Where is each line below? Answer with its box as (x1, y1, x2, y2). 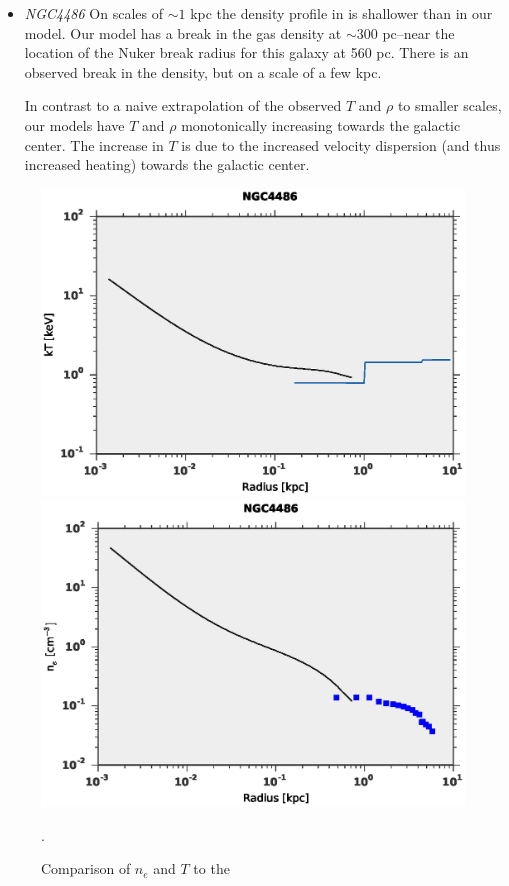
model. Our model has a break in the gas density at (24, 22, 342, 43)
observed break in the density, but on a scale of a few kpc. (24, 61, 382, 82)
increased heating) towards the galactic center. (24, 154, 310, 175)
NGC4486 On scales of (24, 3, 163, 23)
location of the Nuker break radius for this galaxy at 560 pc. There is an (24, 42, 469, 63)
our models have (24, 114, 125, 135)
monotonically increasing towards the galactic (181, 114, 461, 135)
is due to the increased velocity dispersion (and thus (181, 134, 501, 155)
